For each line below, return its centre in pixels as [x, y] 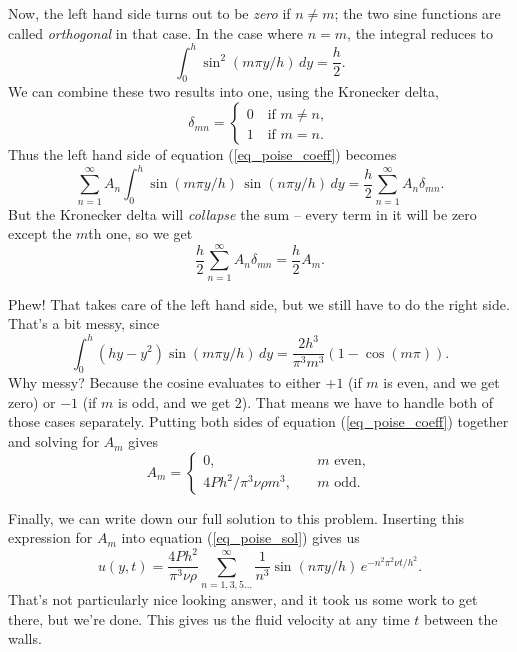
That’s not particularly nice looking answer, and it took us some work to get [243, 599]
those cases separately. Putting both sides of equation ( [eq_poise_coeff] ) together [258, 421]
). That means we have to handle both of [367, 401]
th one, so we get [140, 233]
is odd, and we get [174, 401]
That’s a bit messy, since [84, 323]
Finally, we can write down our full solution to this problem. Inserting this [236, 517]
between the [461, 618]
